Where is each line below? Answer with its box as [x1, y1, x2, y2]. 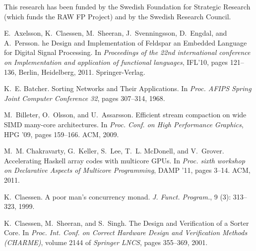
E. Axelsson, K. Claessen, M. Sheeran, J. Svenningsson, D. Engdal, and [4, 28, 227, 38]
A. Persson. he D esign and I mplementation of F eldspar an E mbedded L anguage [4, 37, 247, 48]
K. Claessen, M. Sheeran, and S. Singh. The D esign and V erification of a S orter [4, 217, 249, 228]
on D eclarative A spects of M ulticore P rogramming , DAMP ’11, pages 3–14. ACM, [4, 165, 251, 175]
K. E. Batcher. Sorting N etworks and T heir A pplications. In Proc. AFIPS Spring [4, 83, 252, 94]
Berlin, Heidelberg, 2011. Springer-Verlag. [18, 66, 145, 77]
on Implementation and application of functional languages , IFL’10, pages [4, 56, 228, 67]
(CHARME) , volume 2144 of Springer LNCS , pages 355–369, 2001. [4, 237, 208, 247]
